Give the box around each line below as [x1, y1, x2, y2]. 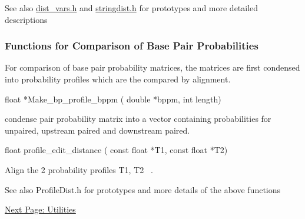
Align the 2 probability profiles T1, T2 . [5, 163, 153, 175]
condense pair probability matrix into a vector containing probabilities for [5, 112, 271, 125]
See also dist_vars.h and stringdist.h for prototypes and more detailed [5, 2, 258, 14]
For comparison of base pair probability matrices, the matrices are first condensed [5, 61, 300, 74]
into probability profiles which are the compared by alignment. [5, 73, 231, 85]
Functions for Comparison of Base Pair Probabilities [5, 38, 258, 53]
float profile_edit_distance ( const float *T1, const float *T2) [5, 144, 228, 156]
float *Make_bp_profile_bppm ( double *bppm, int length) [5, 92, 221, 105]
